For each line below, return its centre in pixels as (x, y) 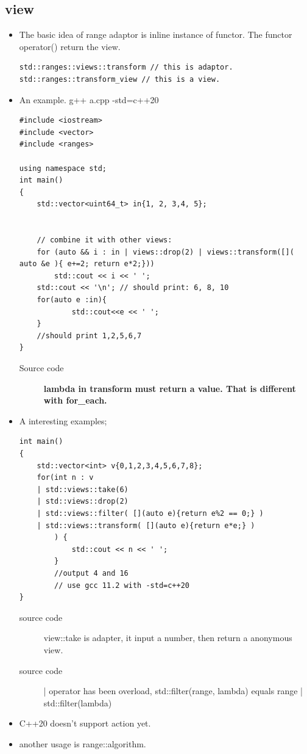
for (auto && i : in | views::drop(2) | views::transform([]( (165, 252)
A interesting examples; (63, 420)
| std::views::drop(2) (83, 502)
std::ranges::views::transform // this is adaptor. (126, 67)
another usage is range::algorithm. (83, 743)
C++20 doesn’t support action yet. (85, 723)
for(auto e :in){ (72, 300)
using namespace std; (63, 168)
